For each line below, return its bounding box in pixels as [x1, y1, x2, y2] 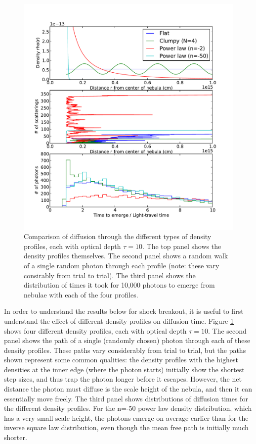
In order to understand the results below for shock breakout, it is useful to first [4, 306, 244, 316]
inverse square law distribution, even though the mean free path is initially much [4, 422, 249, 433]
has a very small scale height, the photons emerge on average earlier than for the [4, 412, 249, 423]
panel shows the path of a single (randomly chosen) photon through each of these [4, 335, 251, 345]
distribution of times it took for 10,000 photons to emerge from [24, 280, 215, 290]
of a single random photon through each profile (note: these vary [24, 260, 219, 270]
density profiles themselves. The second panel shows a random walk [24, 250, 228, 261]
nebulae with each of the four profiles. [24, 289, 138, 299]
